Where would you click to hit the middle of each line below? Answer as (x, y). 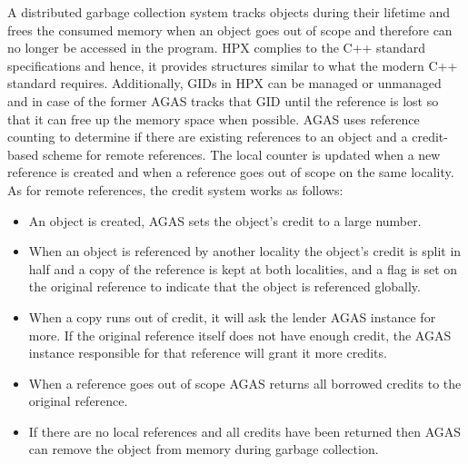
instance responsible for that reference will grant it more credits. (208, 353)
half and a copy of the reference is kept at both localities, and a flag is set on (243, 268)
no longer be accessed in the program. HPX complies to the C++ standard (216, 48)
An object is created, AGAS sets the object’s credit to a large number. (225, 220)
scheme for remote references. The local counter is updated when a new (241, 154)
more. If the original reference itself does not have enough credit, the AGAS (240, 335)
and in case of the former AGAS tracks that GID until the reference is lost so (223, 100)
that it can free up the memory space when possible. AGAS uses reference (214, 118)
